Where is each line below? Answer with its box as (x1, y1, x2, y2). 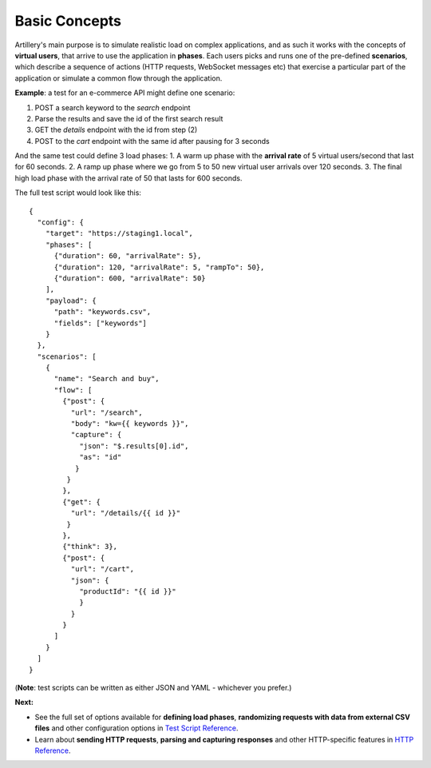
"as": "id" (79, 452, 122, 462)
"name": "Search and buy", (53, 374, 160, 384)
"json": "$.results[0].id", (79, 441, 189, 451)
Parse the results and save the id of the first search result (34, 113, 223, 123)
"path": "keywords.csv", (53, 308, 152, 316)
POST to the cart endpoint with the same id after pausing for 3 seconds (34, 136, 271, 145)
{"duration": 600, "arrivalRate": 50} (53, 273, 207, 283)
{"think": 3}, (62, 542, 118, 551)
